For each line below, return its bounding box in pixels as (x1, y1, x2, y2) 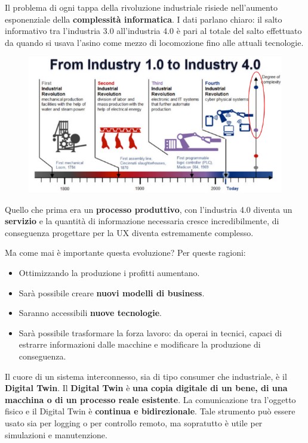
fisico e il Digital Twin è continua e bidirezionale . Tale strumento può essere (5, 405, 295, 417)
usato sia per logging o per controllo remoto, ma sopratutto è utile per (5, 416, 263, 429)
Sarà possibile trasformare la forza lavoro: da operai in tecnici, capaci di (19, 326, 282, 339)
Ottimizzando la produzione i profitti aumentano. (19, 266, 200, 278)
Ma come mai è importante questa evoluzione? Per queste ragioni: (5, 246, 246, 259)
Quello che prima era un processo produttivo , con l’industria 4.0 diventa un (5, 203, 292, 215)
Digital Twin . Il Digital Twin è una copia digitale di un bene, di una (5, 382, 288, 394)
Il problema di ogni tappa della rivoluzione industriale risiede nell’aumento (5, 1, 278, 13)
